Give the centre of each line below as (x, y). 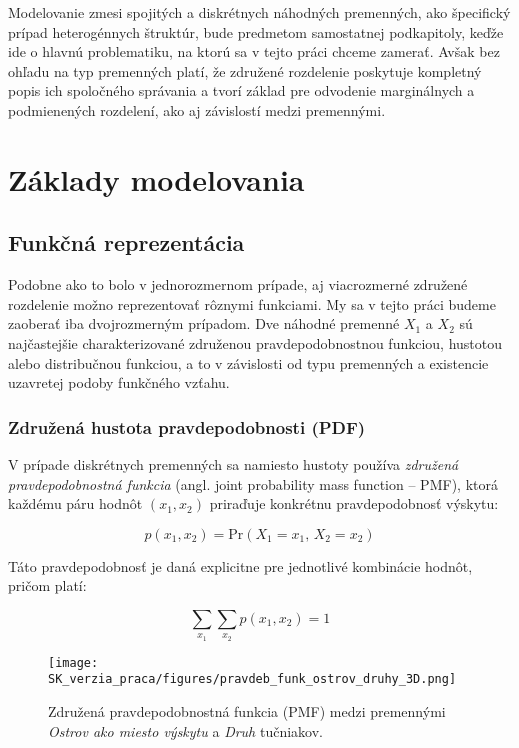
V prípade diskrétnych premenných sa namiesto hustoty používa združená (233, 463)
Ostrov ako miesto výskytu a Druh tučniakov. (185, 730)
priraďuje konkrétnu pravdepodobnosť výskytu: (354, 503)
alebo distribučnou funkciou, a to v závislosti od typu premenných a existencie (248, 362)
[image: (73, 662)
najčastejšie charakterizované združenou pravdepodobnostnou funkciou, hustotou (255, 342)
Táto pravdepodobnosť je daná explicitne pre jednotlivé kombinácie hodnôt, (240, 565)
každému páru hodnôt (75, 503)
